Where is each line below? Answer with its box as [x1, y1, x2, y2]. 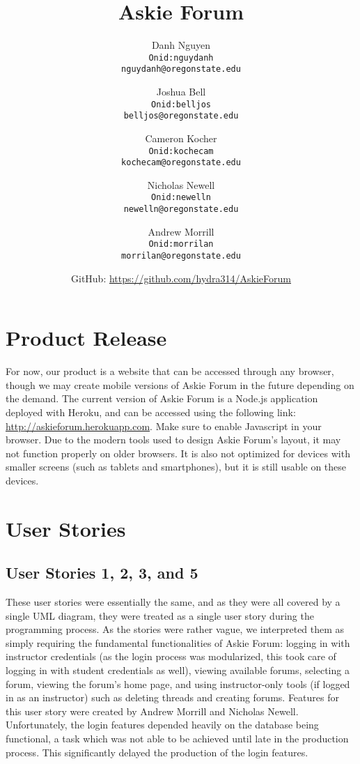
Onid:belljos [151, 99, 211, 109]
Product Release [6, 323, 167, 352]
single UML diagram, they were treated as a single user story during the [6, 608, 314, 622]
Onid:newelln [151, 192, 211, 203]
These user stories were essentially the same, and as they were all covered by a [6, 595, 341, 609]
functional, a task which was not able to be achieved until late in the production [6, 731, 349, 746]
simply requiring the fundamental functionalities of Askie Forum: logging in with [6, 635, 350, 650]
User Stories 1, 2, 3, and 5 [6, 562, 198, 583]
